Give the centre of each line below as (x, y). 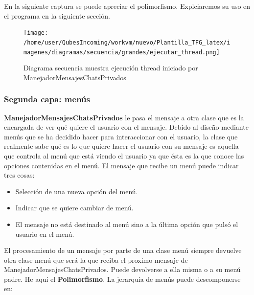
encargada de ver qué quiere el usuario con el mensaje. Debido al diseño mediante (126, 127)
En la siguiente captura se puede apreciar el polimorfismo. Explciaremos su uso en (127, 6)
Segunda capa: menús (47, 99)
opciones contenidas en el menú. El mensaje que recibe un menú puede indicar (121, 165)
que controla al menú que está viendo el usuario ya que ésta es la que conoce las (124, 155)
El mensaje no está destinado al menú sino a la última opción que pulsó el (127, 224)
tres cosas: (19, 175)
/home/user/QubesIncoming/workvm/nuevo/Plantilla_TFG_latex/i (127, 42)
